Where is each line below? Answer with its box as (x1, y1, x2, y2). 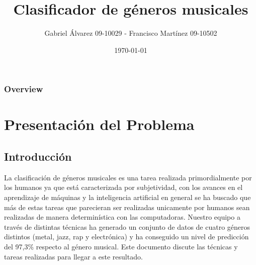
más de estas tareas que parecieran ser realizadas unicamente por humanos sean (4, 202, 250, 212)
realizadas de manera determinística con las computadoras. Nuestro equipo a (4, 212, 240, 222)
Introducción (4, 149, 72, 164)
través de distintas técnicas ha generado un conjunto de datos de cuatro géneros (4, 221, 250, 232)
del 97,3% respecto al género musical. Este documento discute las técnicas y (4, 241, 238, 251)
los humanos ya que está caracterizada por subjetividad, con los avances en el (4, 182, 243, 192)
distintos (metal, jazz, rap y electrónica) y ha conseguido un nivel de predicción (4, 231, 249, 242)
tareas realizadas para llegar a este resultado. (4, 251, 143, 261)
